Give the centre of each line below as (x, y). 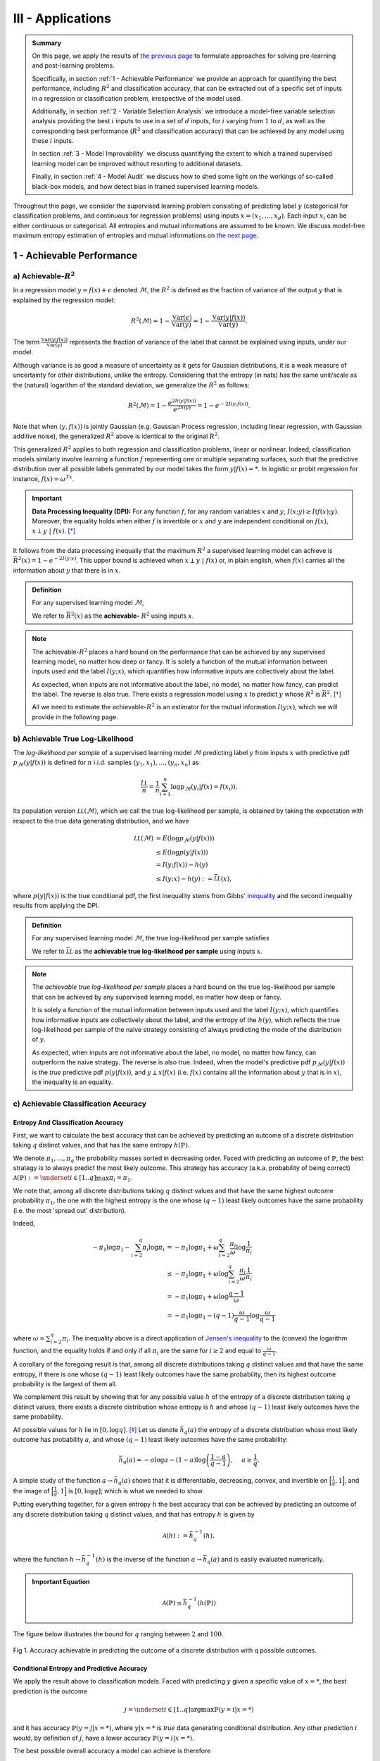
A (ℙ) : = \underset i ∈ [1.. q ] (55, 1178)
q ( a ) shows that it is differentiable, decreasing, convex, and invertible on (223, 1481)
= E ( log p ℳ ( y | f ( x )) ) (185, 839)
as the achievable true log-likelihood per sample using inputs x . (169, 951)
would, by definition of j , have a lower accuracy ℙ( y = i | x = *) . (104, 1738)
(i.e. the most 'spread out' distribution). (70, 1210)
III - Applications (62, 18)
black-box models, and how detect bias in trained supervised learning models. (146, 186)
